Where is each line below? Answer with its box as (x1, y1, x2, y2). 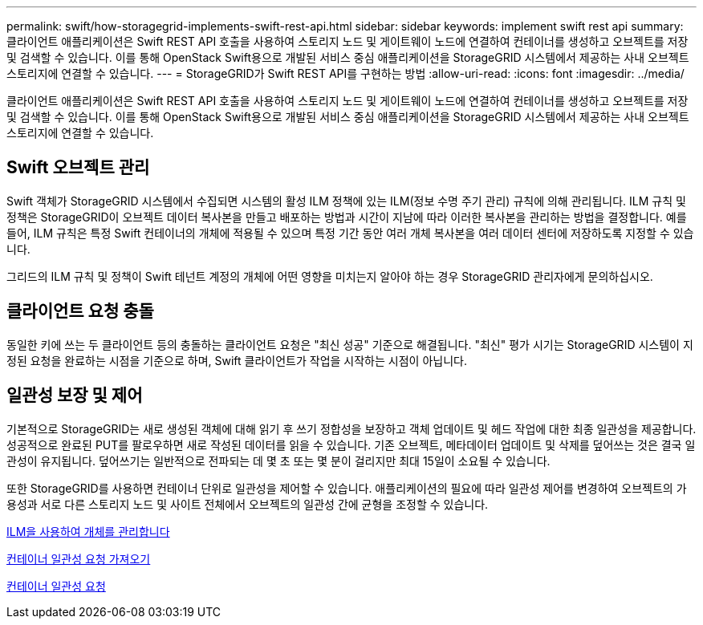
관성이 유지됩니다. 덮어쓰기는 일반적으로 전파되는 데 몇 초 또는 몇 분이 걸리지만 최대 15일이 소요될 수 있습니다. (6, 453, 551, 468)
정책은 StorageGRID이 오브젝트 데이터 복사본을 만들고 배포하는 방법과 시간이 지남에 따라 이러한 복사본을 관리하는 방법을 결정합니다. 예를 (6, 209, 687, 224)
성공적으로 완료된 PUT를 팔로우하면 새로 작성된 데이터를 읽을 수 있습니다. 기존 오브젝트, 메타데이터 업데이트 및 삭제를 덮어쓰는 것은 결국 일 (6, 437, 696, 452)
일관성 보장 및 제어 (6, 385, 143, 406)
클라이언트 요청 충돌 (6, 301, 154, 322)
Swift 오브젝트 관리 (6, 157, 150, 178)
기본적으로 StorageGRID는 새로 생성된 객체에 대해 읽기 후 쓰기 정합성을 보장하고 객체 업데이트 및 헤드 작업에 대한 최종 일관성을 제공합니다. (6, 421, 697, 436)
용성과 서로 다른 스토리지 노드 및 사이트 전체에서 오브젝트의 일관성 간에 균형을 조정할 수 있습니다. (6, 497, 489, 511)
